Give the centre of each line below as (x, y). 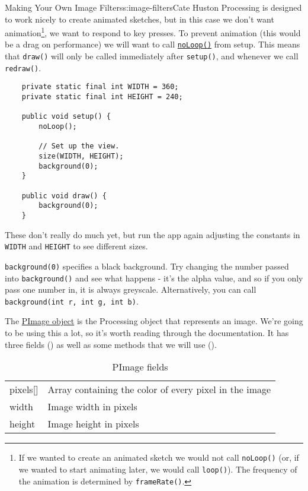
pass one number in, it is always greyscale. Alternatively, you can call (131, 289)
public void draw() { (64, 196)
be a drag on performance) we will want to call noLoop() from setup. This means (153, 44)
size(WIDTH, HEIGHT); (81, 156)
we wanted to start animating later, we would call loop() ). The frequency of (158, 469)
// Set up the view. (79, 146)
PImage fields (140, 367)
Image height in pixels (93, 424)
